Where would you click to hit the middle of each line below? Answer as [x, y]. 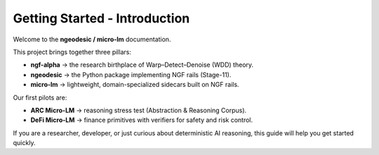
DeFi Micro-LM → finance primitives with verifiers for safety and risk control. [141, 120]
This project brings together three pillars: [72, 52]
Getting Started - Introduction [101, 18]
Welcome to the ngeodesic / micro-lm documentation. [92, 39]
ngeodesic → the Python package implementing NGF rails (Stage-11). [131, 74]
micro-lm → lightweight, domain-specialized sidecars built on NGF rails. [135, 85]
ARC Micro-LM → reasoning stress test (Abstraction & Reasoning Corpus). [139, 110]
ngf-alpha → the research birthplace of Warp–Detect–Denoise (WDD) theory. [142, 65]
